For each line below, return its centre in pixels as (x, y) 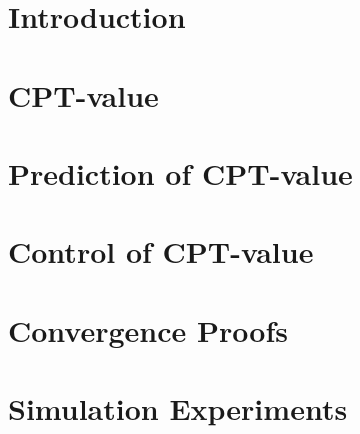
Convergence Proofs (148, 329)
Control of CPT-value (161, 251)
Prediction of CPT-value (180, 172)
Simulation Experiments (178, 408)
